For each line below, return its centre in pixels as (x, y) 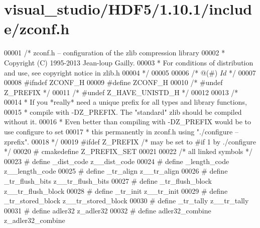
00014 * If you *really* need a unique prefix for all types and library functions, (125, 102)
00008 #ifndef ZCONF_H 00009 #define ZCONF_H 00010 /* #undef (113, 82)
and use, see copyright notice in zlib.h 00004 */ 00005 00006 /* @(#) (111, 72)
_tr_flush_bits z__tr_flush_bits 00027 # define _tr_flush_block (108, 181)
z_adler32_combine (35, 220)
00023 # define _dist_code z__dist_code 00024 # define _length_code (117, 161)
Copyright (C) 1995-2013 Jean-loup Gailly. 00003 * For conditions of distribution (129, 62)
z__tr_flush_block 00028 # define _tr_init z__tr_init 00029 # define (116, 191)
